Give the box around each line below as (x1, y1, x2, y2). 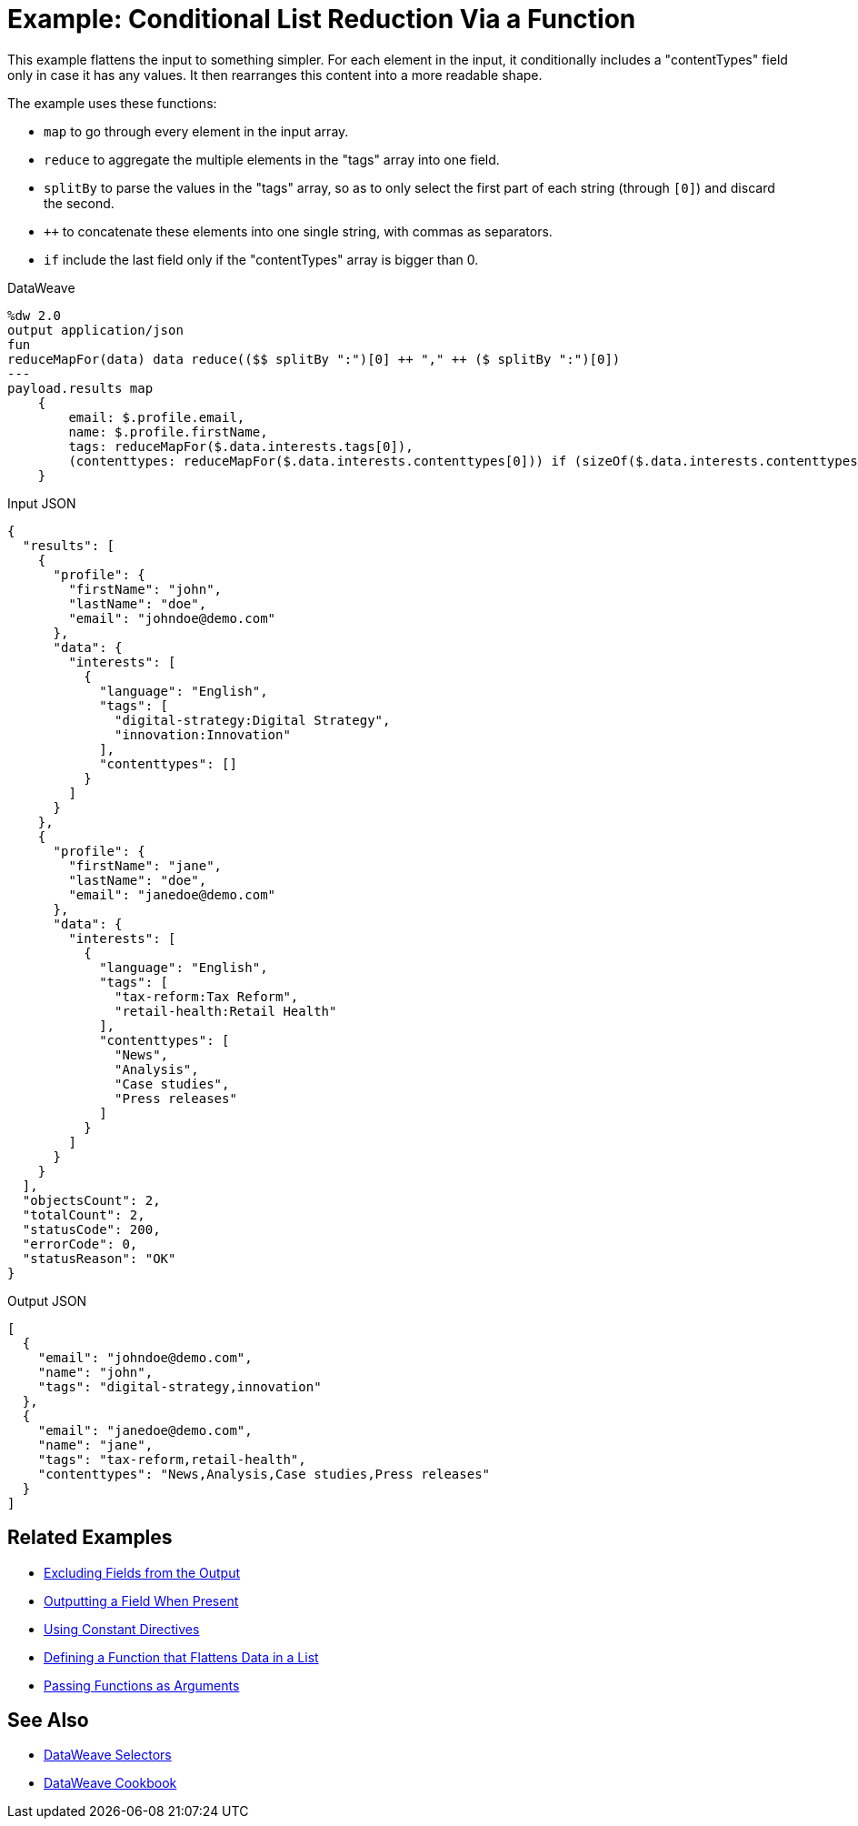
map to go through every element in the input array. (44, 123, 349, 139)
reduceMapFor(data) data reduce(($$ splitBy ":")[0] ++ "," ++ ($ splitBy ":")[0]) (7, 351, 621, 366)
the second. (44, 195, 115, 211)
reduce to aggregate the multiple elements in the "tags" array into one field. (44, 151, 500, 167)
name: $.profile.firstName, (68, 424, 268, 439)
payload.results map (7, 380, 154, 396)
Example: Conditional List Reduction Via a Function (7, 4, 636, 35)
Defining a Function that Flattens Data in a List (44, 1649, 319, 1665)
